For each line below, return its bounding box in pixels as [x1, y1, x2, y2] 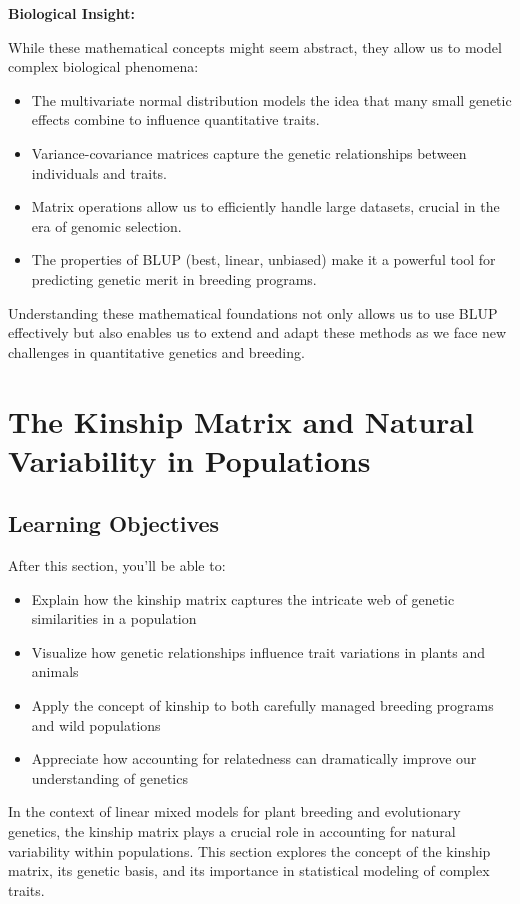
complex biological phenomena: [8, 56, 199, 77]
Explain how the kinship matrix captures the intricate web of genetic [31, 588, 455, 609]
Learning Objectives [8, 508, 220, 539]
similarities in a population [31, 608, 197, 629]
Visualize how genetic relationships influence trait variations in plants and [31, 641, 485, 662]
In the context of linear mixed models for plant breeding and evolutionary [8, 801, 461, 822]
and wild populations [31, 714, 161, 735]
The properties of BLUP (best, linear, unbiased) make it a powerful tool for [31, 249, 496, 270]
